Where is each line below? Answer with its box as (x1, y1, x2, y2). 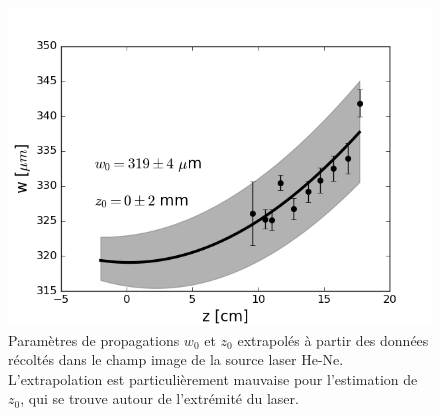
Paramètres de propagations (8, 329, 180, 350)
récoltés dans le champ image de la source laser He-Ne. (8, 349, 344, 370)
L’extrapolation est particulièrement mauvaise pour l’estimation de (8, 368, 418, 389)
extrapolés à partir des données (237, 329, 429, 350)
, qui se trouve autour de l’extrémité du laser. (20, 388, 299, 409)
